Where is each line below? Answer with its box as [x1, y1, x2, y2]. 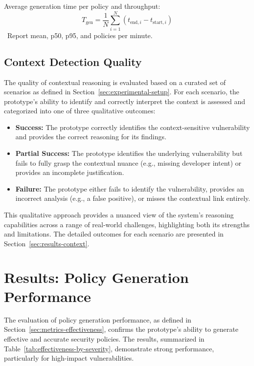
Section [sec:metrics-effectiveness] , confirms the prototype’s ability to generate [4, 324, 238, 334]
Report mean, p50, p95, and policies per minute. [7, 30, 153, 40]
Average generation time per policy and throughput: [4, 1, 161, 11]
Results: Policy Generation [4, 267, 189, 287]
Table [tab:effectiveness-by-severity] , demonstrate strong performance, [4, 343, 214, 353]
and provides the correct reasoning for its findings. [15, 131, 166, 142]
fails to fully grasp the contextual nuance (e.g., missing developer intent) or [15, 157, 242, 168]
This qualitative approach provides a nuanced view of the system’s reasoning [4, 210, 234, 220]
